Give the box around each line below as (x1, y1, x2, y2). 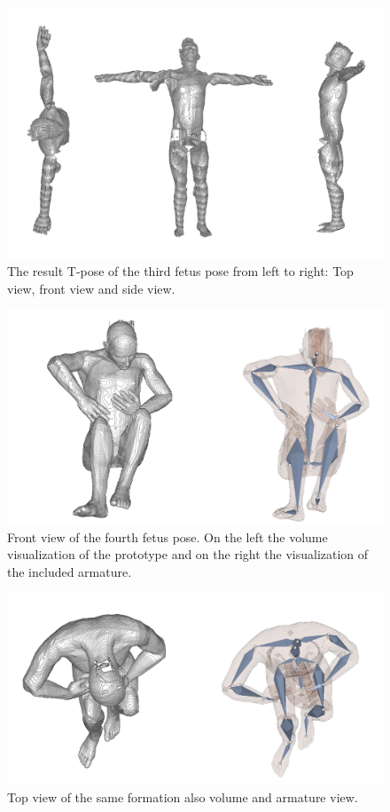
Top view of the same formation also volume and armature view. (7, 787, 358, 806)
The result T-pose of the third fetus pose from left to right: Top (7, 262, 354, 280)
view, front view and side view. (7, 279, 175, 297)
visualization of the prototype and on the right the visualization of (7, 545, 369, 564)
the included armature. (7, 562, 132, 580)
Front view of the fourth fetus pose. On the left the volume (7, 527, 328, 546)
